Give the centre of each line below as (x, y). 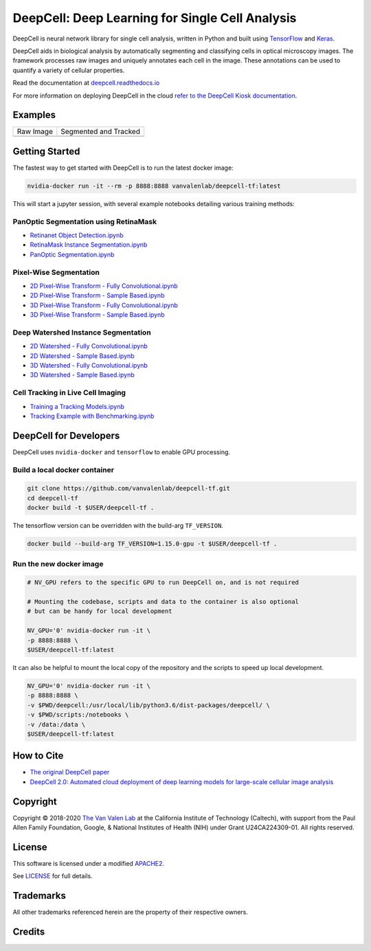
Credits (29, 932)
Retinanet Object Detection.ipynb (77, 235)
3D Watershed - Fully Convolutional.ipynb (89, 366)
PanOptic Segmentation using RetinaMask (85, 221)
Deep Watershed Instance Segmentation (82, 332)
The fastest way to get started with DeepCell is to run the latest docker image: (123, 168)
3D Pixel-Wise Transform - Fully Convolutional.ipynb (104, 305)
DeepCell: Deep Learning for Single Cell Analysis (155, 18)
